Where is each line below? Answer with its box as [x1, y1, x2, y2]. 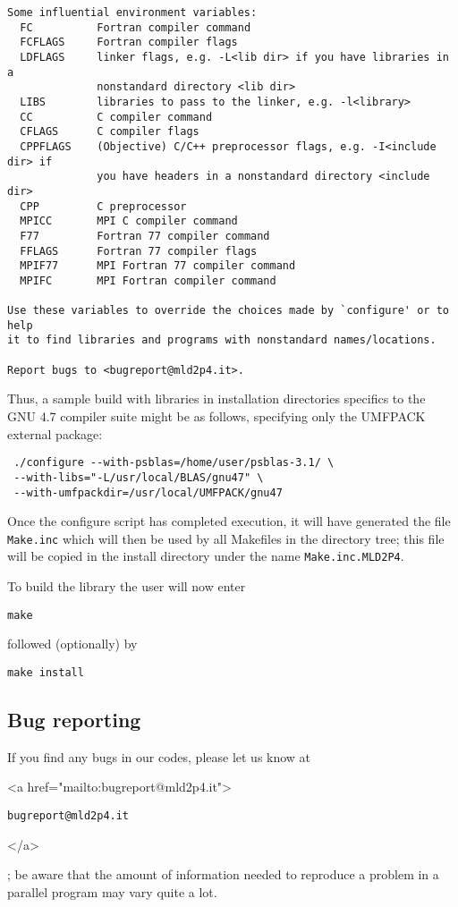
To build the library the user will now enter [7, 577, 246, 596]
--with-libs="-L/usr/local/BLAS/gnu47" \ [13, 470, 264, 484]
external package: [7, 424, 103, 443]
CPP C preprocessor [20, 199, 187, 213]
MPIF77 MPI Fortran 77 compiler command [20, 259, 296, 273]
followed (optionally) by [7, 634, 138, 653]
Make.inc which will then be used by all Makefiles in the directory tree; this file [7, 529, 445, 547]
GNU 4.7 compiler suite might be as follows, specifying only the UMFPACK [7, 407, 426, 425]
